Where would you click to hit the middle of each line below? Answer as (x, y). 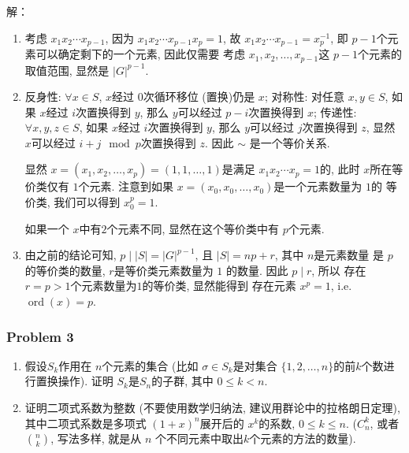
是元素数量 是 (349, 255)
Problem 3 (40, 336)
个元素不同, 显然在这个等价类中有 (193, 228)
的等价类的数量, (65, 270)
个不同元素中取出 (200, 438)
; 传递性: (335, 111)
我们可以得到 (87, 202)
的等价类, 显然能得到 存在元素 (219, 286)
